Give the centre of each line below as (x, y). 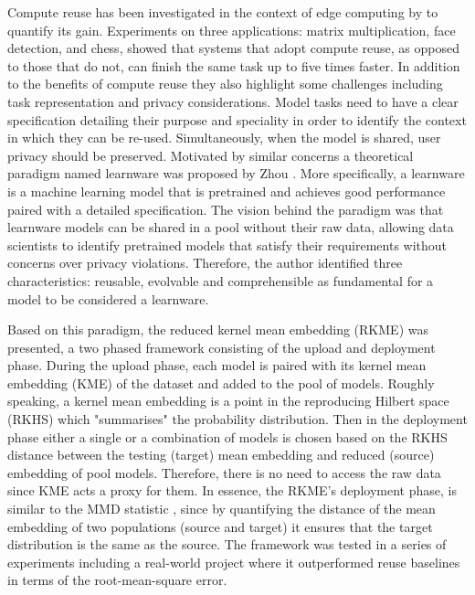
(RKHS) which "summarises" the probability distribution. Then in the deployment (237, 419)
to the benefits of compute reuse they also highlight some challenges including (225, 84)
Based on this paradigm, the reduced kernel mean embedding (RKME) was (218, 329)
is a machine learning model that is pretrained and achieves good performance (227, 191)
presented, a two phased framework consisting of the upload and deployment (222, 347)
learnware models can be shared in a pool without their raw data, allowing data (231, 227)
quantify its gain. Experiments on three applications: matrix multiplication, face (232, 30)
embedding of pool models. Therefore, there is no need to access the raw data (224, 472)
